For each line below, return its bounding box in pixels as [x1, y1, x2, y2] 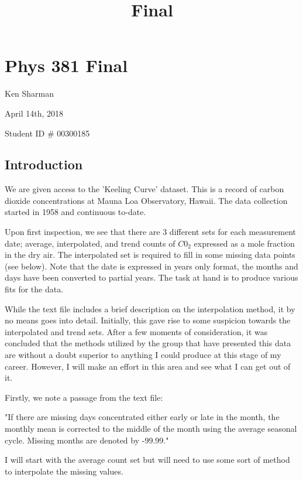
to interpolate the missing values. [5, 465, 123, 477]
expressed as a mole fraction [194, 237, 295, 249]
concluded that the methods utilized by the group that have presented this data [5, 337, 291, 349]
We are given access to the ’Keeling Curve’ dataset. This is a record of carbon [5, 183, 284, 195]
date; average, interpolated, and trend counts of [5, 237, 175, 249]
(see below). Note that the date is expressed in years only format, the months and [5, 260, 298, 272]
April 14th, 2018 [5, 107, 64, 119]
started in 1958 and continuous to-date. [5, 206, 146, 218]
